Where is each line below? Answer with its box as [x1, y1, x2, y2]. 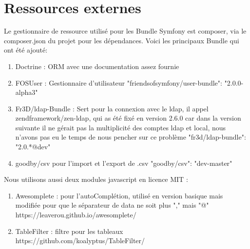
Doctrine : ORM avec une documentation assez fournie [15, 61, 179, 71]
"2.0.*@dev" [15, 142, 51, 152]
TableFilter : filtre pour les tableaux [15, 226, 123, 236]
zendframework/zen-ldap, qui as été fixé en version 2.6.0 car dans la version [15, 113, 241, 123]
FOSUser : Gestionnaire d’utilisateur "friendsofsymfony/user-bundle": [15, 77, 222, 88]
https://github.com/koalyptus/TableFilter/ [15, 235, 145, 246]
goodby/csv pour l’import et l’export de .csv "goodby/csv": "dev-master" [15, 158, 232, 168]
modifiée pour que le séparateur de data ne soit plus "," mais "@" [15, 200, 209, 210]
